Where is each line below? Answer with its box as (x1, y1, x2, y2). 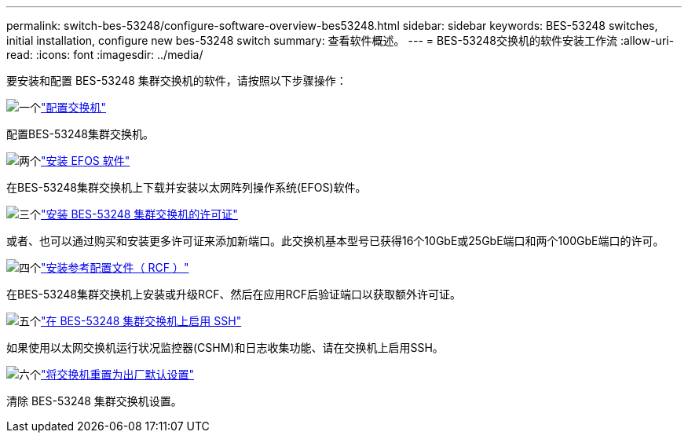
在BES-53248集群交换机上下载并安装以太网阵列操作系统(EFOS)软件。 (6, 181, 367, 194)
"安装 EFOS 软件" (41, 154, 130, 167)
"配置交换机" (41, 101, 107, 114)
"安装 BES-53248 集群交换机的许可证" (41, 207, 238, 221)
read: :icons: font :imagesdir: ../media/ (6, 48, 203, 61)
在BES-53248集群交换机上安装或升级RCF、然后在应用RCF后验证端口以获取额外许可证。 (6, 287, 461, 301)
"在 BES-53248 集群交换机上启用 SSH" (41, 314, 242, 327)
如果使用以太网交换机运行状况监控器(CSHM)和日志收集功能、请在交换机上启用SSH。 (6, 341, 444, 354)
